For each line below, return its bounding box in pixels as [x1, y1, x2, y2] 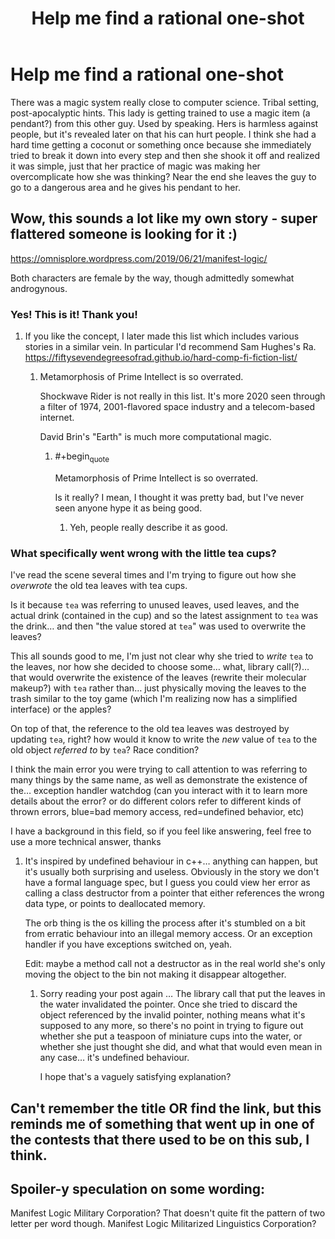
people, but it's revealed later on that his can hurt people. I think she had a [10, 128, 317, 140]
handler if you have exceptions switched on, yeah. [24, 938, 233, 951]
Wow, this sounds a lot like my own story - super [10, 210, 318, 227]
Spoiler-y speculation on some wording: [10, 1180, 266, 1197]
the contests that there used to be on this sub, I [10, 1131, 310, 1148]
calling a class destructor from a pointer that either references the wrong [24, 887, 325, 899]
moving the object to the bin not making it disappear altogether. [24, 968, 287, 981]
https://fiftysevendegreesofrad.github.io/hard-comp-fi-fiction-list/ [24, 352, 298, 364]
